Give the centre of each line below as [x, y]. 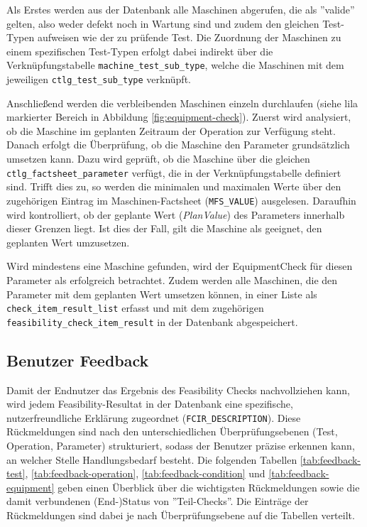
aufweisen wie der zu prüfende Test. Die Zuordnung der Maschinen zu [189, 37]
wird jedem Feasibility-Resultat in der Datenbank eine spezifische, [150, 404]
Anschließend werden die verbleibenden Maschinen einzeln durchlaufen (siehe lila [182, 103]
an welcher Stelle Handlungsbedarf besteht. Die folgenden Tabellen [152, 459]
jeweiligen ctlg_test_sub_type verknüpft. [99, 79]
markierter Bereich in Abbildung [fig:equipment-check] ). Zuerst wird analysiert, [179, 117]
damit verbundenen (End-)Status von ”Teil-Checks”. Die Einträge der [158, 501]
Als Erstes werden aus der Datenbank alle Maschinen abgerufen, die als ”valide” [181, 9]
